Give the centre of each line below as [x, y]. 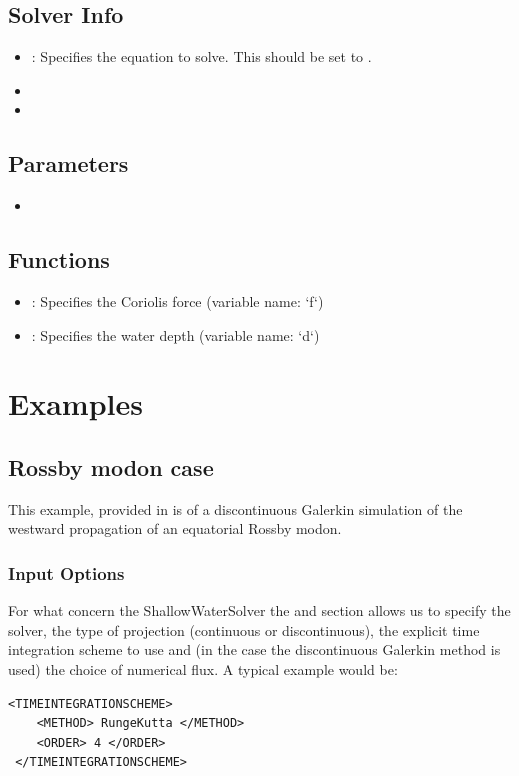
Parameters [68, 163]
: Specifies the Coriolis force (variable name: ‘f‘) [177, 300]
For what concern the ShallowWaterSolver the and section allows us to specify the [259, 610]
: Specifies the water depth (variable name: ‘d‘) [175, 334]
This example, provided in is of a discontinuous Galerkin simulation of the [235, 508]
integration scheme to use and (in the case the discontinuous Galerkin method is [254, 649]
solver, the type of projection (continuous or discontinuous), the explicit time [244, 629]
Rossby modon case [111, 466]
